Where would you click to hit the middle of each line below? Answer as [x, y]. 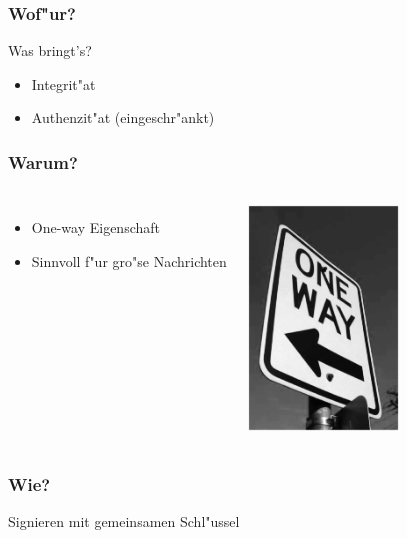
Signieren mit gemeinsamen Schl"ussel [124, 520]
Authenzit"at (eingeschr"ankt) [123, 117]
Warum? [43, 161]
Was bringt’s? [50, 50]
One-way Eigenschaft [96, 227]
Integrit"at [63, 83]
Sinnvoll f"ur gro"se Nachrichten [129, 260]
